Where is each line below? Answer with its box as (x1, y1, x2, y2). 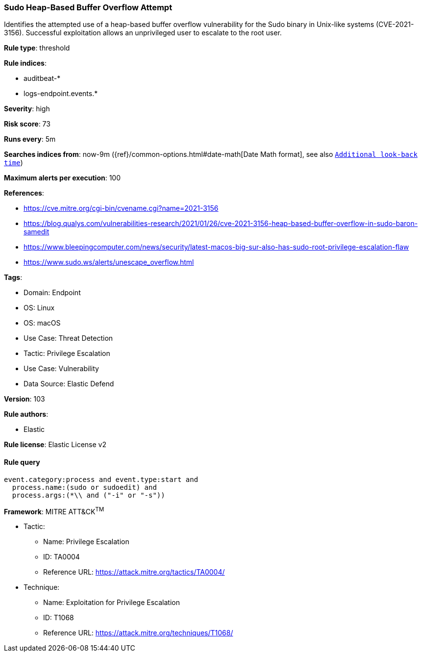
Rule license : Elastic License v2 (4, 440, 106, 449)
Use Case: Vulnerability (24, 364, 99, 373)
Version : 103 (4, 395, 45, 404)
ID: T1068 (43, 613, 74, 622)
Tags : (4, 273, 23, 282)
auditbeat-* (24, 74, 61, 83)
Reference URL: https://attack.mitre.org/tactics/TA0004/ (43, 568, 225, 577)
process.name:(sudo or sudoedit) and (12, 483, 157, 491)
